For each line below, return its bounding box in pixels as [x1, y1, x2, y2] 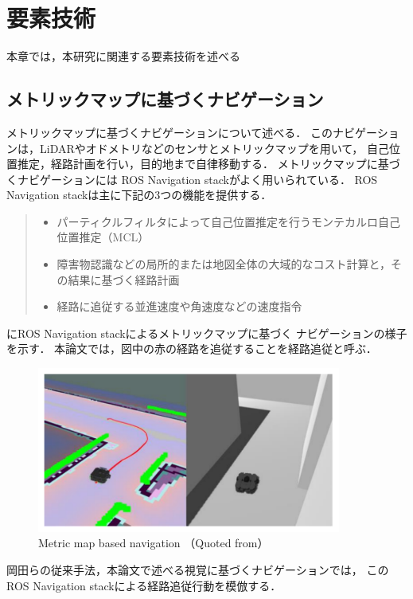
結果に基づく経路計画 [68, 271, 180, 288]
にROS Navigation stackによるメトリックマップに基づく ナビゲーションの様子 [6, 324, 407, 341]
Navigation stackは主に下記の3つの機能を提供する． [6, 186, 272, 203]
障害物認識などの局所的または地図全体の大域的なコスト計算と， [56, 256, 392, 272]
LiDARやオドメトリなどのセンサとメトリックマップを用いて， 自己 [39, 139, 390, 156]
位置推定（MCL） [56, 229, 150, 245]
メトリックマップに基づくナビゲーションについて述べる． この [6, 123, 333, 140]
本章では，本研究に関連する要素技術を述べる [6, 48, 240, 65]
